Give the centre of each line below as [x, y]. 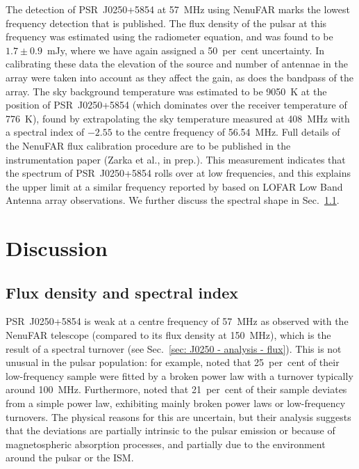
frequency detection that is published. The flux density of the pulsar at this [166, 23]
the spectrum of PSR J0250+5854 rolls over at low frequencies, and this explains [178, 173]
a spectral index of [45, 132]
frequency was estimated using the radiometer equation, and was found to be [169, 37]
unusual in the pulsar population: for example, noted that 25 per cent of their [173, 362]
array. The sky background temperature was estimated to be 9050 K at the [166, 91]
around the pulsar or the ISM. [70, 458]
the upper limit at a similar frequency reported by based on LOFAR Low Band [174, 186]
